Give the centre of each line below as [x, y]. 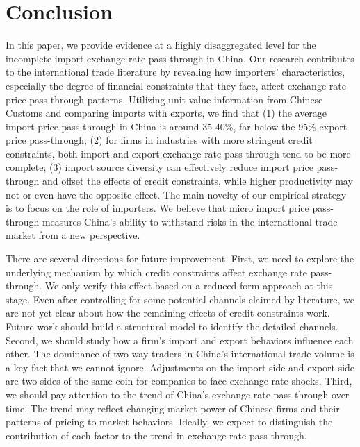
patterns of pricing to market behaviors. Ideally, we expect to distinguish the [169, 422]
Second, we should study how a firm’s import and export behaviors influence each [180, 340]
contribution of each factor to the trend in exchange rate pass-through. [156, 435]
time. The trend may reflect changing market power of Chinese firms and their [173, 408]
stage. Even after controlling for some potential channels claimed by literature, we [180, 299]
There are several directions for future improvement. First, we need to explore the [180, 259]
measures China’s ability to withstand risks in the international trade [190, 221]
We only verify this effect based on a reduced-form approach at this [189, 286]
